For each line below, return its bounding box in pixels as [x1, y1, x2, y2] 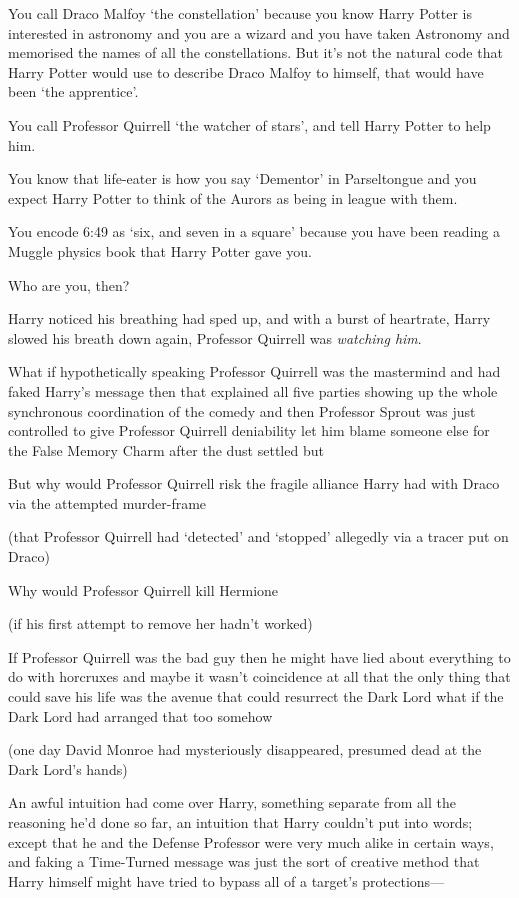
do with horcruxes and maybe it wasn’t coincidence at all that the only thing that [8, 666, 511, 687]
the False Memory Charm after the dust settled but [8, 439, 324, 460]
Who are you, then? [8, 274, 130, 295]
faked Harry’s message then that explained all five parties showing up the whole [8, 380, 498, 401]
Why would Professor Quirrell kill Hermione [8, 579, 279, 600]
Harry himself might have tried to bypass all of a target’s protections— [8, 870, 445, 891]
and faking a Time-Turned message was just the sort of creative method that [8, 851, 480, 872]
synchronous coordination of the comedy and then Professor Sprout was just [8, 400, 476, 421]
